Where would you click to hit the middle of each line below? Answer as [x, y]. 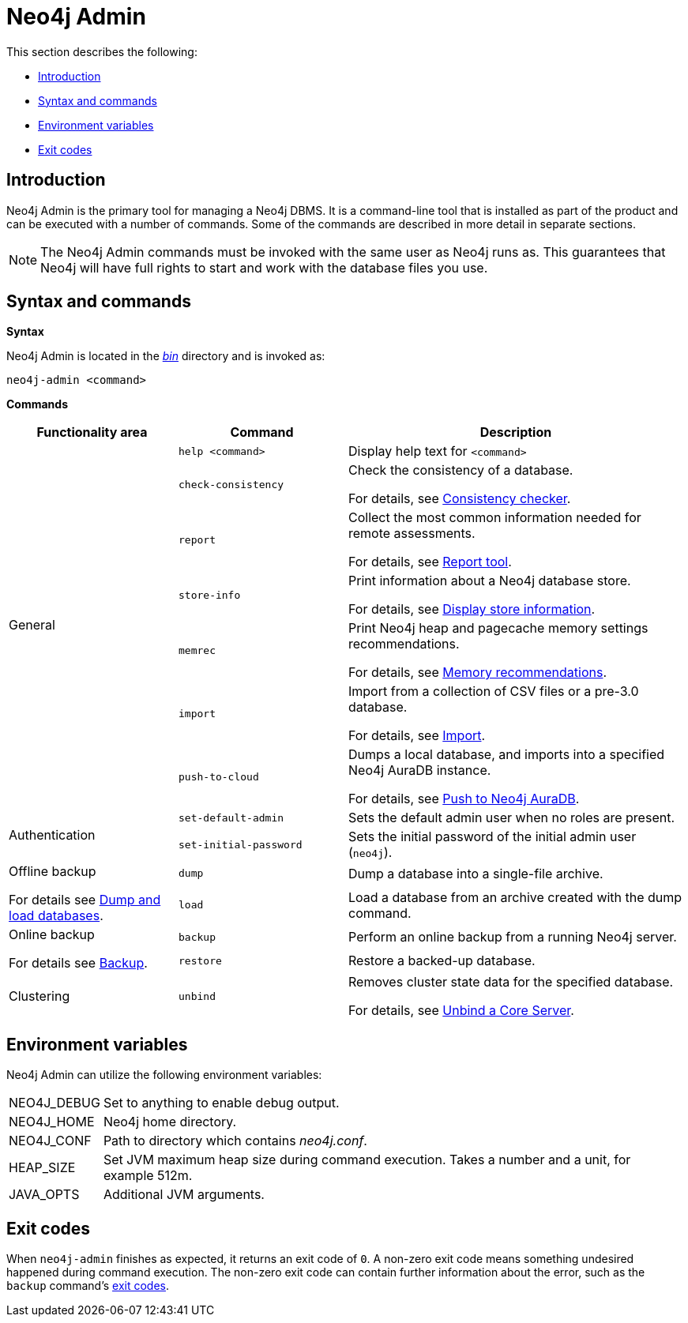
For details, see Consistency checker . [460, 499]
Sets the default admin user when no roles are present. [512, 818]
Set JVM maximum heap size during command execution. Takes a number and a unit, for [367, 1160]
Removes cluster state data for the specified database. [511, 982]
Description [516, 432]
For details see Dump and [85, 900]
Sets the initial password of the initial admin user [493, 837]
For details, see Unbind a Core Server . [461, 1011]
